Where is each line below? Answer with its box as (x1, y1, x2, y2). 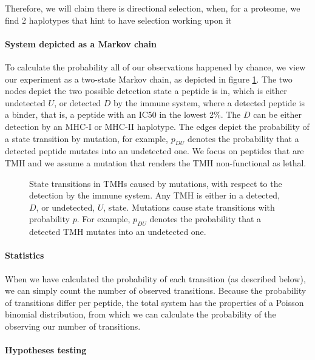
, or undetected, (36, 200, 95, 213)
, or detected (54, 96, 101, 109)
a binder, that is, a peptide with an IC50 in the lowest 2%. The (5, 108, 241, 121)
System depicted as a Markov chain (5, 37, 157, 50)
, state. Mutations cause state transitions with (103, 200, 275, 213)
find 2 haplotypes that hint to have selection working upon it (5, 13, 232, 26)
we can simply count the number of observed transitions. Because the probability (5, 284, 307, 297)
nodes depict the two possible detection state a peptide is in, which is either (5, 84, 287, 97)
